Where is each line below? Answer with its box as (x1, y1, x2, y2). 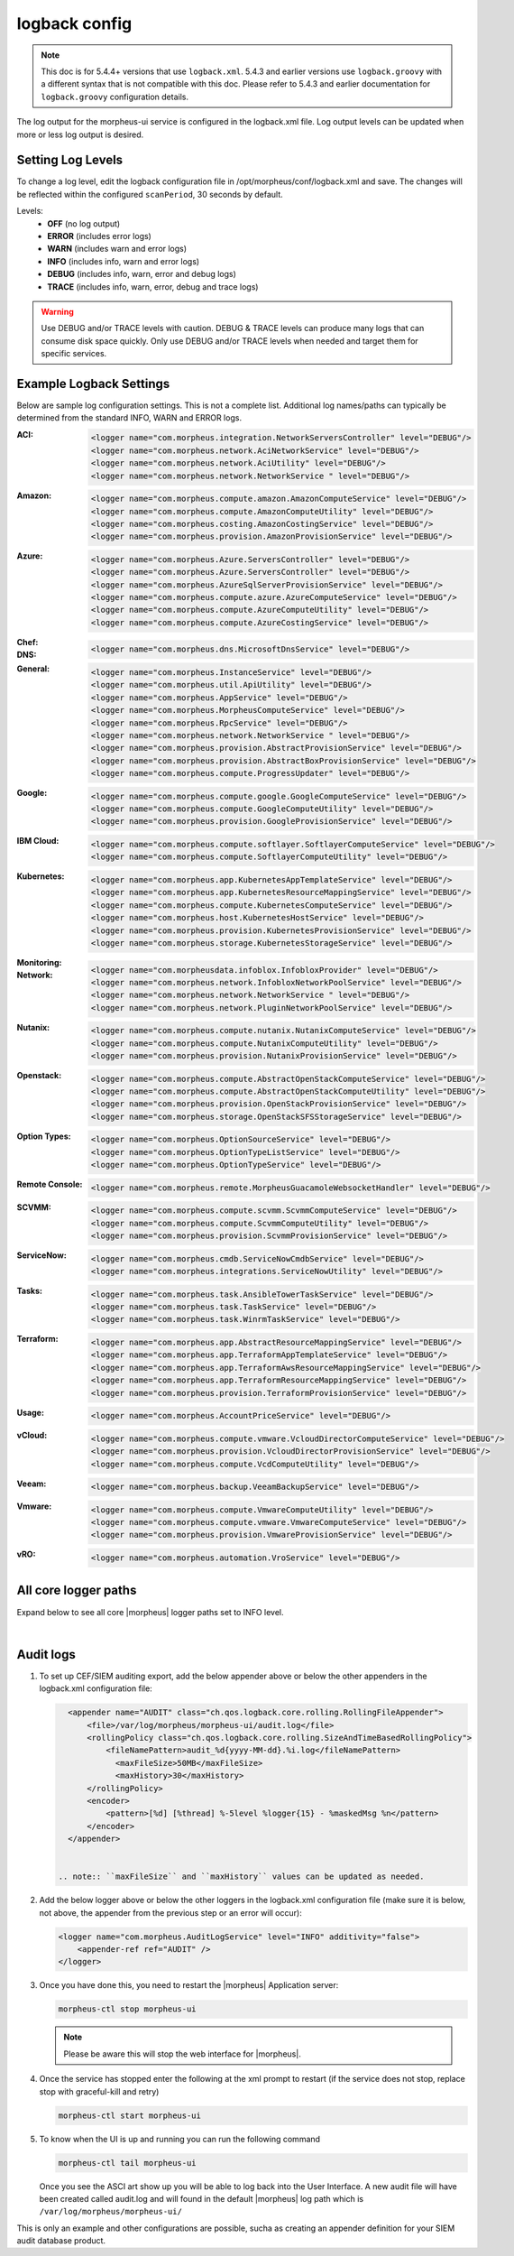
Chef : (16, 636, 39, 647)
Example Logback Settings (16, 375, 170, 392)
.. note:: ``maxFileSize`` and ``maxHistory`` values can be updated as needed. (58, 1872, 425, 1882)
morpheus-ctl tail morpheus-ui (58, 2158, 197, 2168)
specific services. (41, 348, 107, 359)
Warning (41, 306, 74, 317)
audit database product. (16, 2235, 106, 2246)
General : (16, 663, 50, 674)
